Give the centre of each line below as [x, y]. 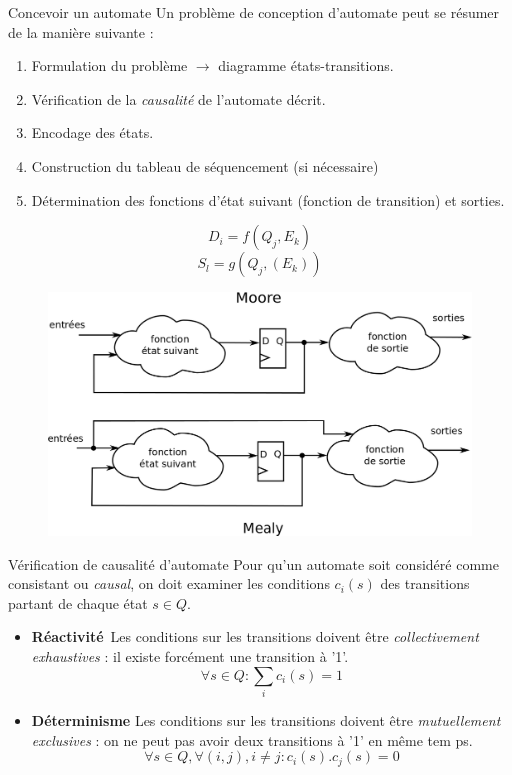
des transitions [425, 583]
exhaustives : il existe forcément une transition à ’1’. [190, 656]
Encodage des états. [92, 132]
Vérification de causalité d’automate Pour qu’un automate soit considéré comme [253, 563]
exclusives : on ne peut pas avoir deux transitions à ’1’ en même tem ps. [252, 739]
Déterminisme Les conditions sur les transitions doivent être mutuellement [266, 719]
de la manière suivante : [81, 31]
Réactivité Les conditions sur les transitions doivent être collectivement [255, 636]
